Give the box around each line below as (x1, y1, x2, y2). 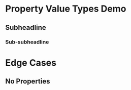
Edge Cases (5, 57, 57, 68)
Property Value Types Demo (5, 3, 126, 15)
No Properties (5, 77, 50, 86)
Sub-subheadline (5, 38, 49, 46)
